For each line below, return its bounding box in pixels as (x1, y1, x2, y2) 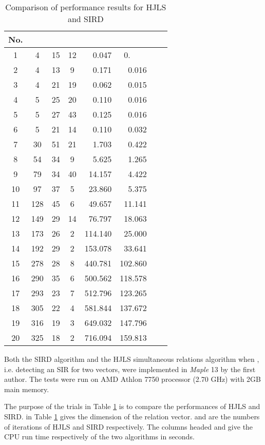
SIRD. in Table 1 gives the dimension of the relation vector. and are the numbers (4, 411, 260, 421)
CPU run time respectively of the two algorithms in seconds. (4, 431, 195, 442)
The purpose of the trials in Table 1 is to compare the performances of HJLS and (4, 401, 260, 412)
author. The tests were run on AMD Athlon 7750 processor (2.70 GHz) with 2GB (4, 374, 261, 384)
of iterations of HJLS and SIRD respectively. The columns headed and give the (4, 421, 253, 432)
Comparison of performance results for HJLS (5, 1, 166, 13)
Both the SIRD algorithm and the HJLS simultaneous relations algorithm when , (4, 354, 259, 364)
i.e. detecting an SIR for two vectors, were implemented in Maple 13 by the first (4, 363, 256, 374)
